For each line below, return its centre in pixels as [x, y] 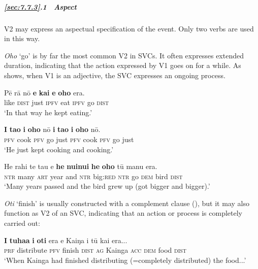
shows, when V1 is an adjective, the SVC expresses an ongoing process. [115, 75]
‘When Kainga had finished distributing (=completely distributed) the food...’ [125, 260]
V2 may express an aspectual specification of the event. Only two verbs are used [129, 28]
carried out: [22, 223]
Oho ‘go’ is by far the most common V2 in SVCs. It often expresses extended [124, 55]
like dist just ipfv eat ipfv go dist [57, 102]
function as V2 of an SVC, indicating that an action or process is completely [123, 213]
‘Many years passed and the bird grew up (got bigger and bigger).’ [107, 186]
